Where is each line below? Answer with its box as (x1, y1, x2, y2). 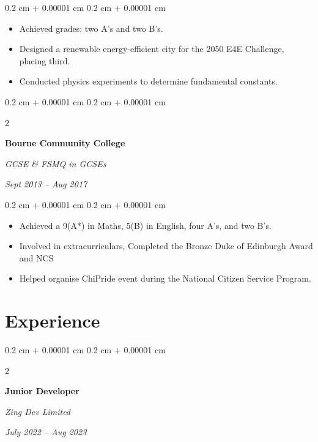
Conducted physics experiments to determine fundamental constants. (19, 75, 278, 88)
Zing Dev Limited (5, 405, 71, 418)
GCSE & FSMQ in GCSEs (5, 157, 106, 170)
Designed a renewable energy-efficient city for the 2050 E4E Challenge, (19, 42, 284, 55)
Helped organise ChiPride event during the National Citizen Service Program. (19, 272, 311, 285)
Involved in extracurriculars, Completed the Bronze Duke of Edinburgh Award (19, 239, 313, 252)
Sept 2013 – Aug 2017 (5, 178, 87, 190)
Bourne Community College (5, 137, 125, 149)
